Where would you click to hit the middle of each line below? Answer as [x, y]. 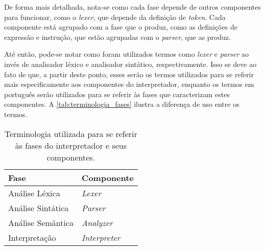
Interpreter [101, 237]
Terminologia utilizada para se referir [71, 133]
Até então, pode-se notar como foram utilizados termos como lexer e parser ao [126, 54]
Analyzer [97, 222]
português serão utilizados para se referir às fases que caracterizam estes [117, 94]
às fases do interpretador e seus [71, 145]
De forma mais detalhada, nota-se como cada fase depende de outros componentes [133, 7]
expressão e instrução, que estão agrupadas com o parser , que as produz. [118, 37]
